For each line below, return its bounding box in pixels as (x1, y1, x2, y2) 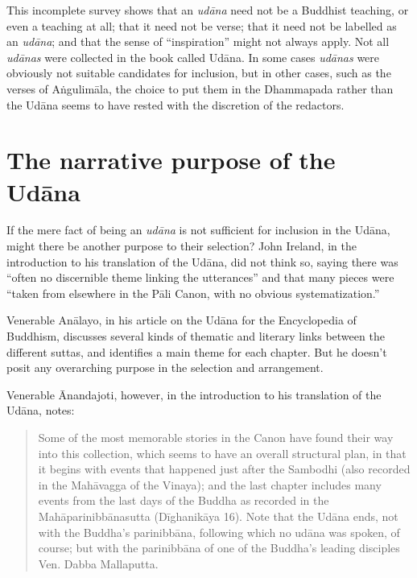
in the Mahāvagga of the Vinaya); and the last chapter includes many (38, 476, 382, 493)
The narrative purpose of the (6, 143, 336, 176)
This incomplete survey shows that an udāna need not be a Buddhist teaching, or (6, 2, 409, 18)
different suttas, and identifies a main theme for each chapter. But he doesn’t (6, 343, 387, 360)
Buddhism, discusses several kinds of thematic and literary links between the (6, 328, 385, 345)
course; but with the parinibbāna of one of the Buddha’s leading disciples (38, 539, 400, 556)
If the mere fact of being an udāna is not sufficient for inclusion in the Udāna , (6, 221, 390, 238)
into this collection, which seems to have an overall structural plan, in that (38, 444, 407, 461)
